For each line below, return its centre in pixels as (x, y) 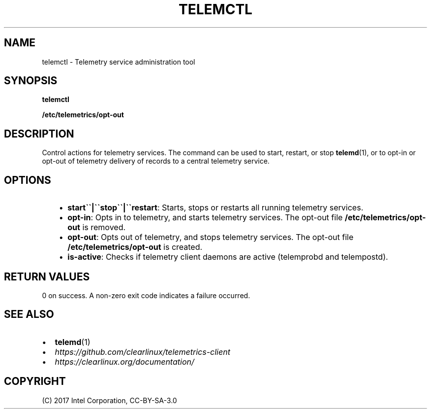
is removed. (104, 227)
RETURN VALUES (47, 276)
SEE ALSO (29, 314)
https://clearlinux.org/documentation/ (124, 361)
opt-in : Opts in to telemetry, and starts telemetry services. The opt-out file (205, 218)
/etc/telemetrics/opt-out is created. (135, 247)
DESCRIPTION (39, 134)
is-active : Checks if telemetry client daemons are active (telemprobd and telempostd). (228, 257)
